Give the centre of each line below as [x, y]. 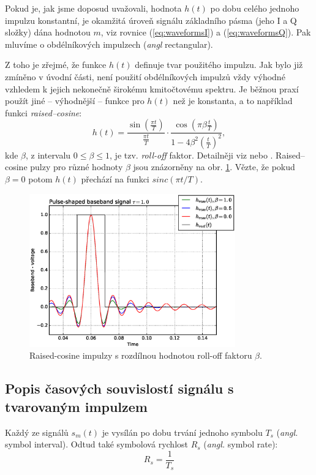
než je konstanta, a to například [233, 101]
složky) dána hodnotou [48, 32]
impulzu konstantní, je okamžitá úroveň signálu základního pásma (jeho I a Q [151, 20]
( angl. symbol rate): [241, 444]
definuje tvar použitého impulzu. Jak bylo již [219, 65]
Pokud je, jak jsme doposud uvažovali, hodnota [93, 8]
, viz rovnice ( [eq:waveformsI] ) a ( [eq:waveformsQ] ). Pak [206, 32]
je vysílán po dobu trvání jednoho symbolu [182, 432]
